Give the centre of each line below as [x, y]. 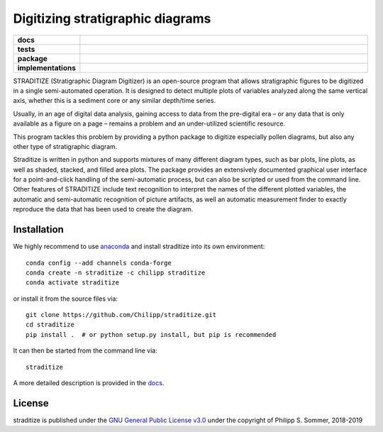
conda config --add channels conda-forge [99, 263]
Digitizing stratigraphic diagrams [112, 18]
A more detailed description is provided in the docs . [89, 383]
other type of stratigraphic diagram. [65, 146]
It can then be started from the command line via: [85, 350]
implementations [46, 67]
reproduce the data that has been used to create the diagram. [103, 209]
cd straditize [50, 325]
